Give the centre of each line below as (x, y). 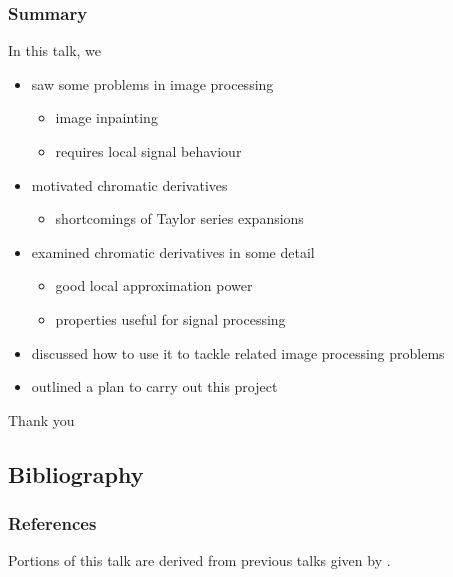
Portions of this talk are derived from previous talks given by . (199, 560)
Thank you (41, 419)
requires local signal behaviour (148, 151)
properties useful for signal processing (170, 318)
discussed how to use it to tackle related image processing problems (238, 352)
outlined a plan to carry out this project (154, 386)
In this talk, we (55, 50)
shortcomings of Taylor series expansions (179, 218)
